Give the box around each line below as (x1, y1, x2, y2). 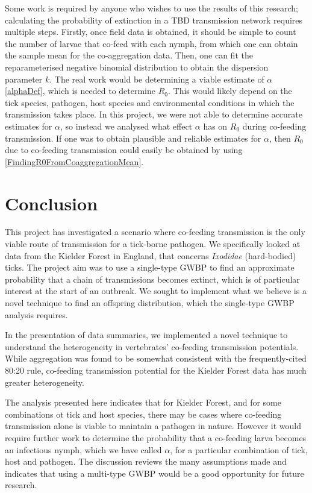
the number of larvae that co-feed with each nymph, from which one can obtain (5, 37, 298, 49)
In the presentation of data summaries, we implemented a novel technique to (5, 328, 288, 341)
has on (203, 119, 228, 132)
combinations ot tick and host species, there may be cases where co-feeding (5, 407, 282, 420)
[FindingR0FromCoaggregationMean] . (5, 155, 144, 168)
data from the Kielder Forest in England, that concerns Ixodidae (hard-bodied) (5, 249, 296, 262)
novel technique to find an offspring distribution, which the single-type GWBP (5, 297, 295, 309)
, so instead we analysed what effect (60, 119, 193, 132)
